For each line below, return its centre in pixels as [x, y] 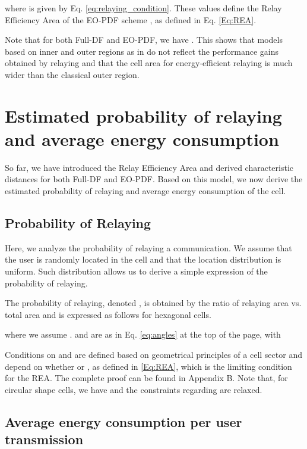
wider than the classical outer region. [72, 74]
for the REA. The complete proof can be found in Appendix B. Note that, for [146, 378]
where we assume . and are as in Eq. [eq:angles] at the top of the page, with [143, 334]
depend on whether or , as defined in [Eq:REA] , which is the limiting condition [148, 366]
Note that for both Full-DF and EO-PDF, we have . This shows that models [144, 40]
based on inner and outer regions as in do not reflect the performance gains [142, 51]
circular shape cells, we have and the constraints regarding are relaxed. [134, 389]
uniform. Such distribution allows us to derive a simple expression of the [136, 271]
